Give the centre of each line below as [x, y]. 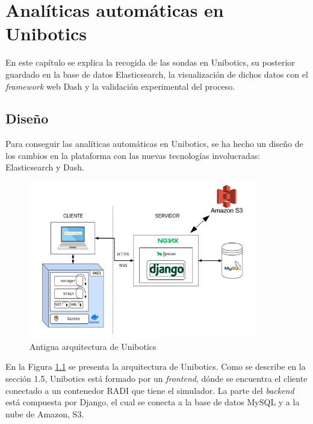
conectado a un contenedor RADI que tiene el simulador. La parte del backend [150, 390]
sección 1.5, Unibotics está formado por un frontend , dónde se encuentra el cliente [156, 378]
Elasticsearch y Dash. [45, 167]
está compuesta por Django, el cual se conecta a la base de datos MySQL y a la [153, 402]
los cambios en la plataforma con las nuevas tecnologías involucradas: [133, 155]
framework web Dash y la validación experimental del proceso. [120, 86]
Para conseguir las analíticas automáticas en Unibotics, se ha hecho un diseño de [154, 144]
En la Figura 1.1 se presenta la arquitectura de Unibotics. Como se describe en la [156, 366]
